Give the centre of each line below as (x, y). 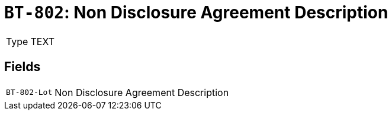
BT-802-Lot (29, 92)
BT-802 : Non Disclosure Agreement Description (196, 12)
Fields (23, 67)
